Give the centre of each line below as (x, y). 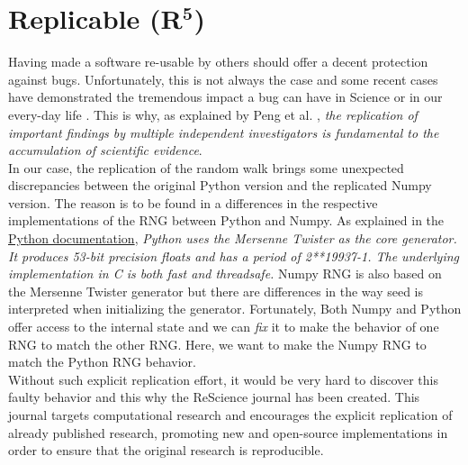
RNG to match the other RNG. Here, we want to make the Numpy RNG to (217, 344)
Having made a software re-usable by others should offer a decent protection (218, 62)
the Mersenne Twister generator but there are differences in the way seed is (216, 291)
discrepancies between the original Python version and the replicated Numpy (220, 185)
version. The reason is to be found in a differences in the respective (193, 202)
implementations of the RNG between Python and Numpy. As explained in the (226, 220)
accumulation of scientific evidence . (105, 150)
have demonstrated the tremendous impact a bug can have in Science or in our (225, 97)
